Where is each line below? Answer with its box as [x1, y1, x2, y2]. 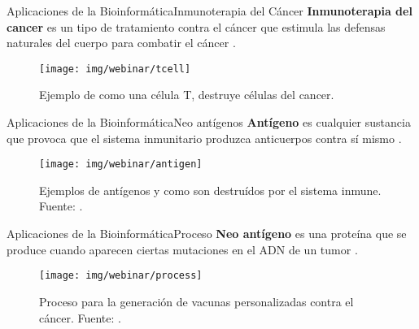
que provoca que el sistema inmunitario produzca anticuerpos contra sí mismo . [7, 129, 402, 146]
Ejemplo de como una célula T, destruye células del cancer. [39, 86, 334, 103]
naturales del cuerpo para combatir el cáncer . [7, 34, 236, 51]
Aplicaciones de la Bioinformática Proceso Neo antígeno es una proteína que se [7, 225, 407, 242]
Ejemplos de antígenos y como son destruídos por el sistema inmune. [39, 181, 382, 198]
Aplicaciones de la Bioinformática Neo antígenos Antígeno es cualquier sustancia [7, 114, 411, 131]
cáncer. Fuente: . [39, 309, 121, 326]
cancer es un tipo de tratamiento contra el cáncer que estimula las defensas [7, 18, 386, 35]
